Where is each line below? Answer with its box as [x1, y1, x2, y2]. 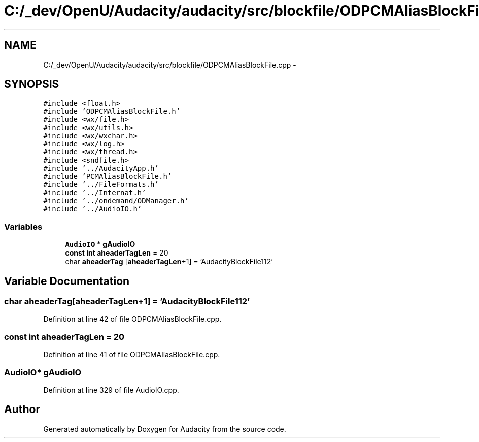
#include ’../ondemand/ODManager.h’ [43, 197, 189, 205]
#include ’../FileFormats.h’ [43, 180, 159, 189]
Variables [4, 221, 43, 232]
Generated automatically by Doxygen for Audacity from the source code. [43, 424, 286, 433]
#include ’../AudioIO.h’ [43, 205, 142, 213]
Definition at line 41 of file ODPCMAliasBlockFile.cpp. [43, 350, 220, 359]
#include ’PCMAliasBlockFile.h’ [43, 172, 172, 181]
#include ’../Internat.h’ [43, 188, 146, 197]
